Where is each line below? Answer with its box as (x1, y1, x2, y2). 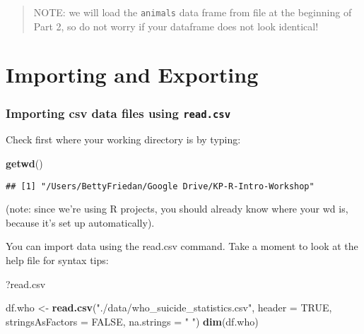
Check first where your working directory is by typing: (6, 132, 241, 147)
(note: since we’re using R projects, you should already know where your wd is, (6, 201, 348, 216)
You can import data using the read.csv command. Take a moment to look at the (6, 239, 358, 254)
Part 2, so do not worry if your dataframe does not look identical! (33, 18, 319, 33)
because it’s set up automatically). (6, 215, 155, 229)
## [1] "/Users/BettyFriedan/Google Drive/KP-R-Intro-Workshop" (6, 181, 315, 191)
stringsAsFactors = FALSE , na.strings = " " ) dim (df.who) (6, 314, 259, 328)
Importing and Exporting (6, 60, 259, 89)
